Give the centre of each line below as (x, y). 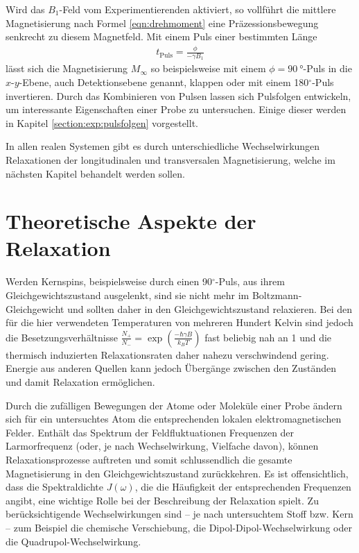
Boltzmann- (277, 295)
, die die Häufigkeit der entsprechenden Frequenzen (243, 487)
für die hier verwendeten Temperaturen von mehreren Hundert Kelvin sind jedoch (179, 322)
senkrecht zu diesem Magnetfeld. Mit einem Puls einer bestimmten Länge (161, 36)
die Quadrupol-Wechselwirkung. (73, 541)
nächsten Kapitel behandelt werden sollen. (95, 173)
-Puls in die (327, 68)
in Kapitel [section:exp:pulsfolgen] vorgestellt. (102, 122)
